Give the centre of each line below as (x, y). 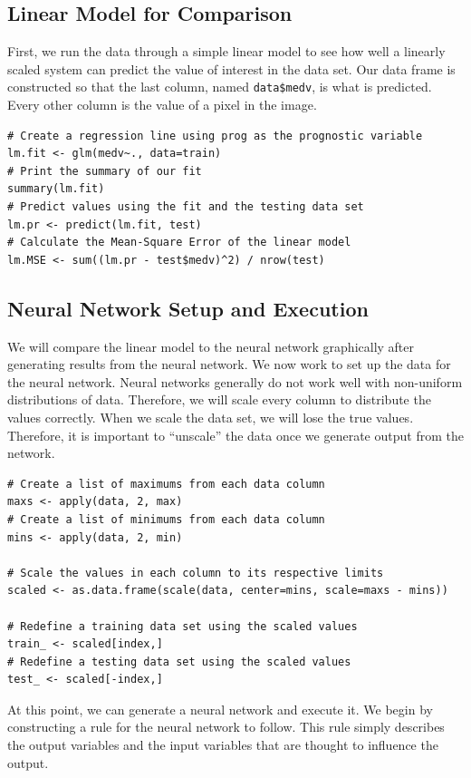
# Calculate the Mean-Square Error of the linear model (179, 243)
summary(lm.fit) (56, 189)
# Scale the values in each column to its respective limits (196, 573)
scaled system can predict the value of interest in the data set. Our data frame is (231, 68)
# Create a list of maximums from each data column (166, 484)
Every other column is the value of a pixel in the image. (162, 105)
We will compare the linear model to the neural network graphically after (211, 346)
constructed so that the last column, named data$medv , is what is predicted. (220, 87)
